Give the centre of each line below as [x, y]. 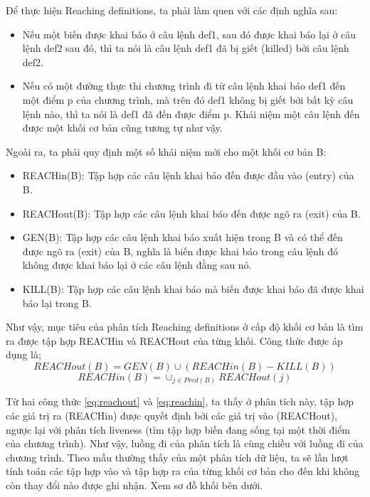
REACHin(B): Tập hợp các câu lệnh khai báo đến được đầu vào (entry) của [188, 175]
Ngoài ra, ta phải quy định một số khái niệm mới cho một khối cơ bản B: [166, 151]
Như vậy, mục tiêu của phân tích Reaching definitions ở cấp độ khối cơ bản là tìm [185, 327]
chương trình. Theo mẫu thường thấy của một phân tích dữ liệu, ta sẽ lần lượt [177, 457]
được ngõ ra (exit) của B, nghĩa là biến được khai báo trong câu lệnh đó [180, 251]
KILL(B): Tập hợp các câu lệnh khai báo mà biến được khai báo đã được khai [193, 288]
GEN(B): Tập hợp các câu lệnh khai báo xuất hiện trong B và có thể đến [183, 237]
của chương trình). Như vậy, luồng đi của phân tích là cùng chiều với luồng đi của [185, 443]
